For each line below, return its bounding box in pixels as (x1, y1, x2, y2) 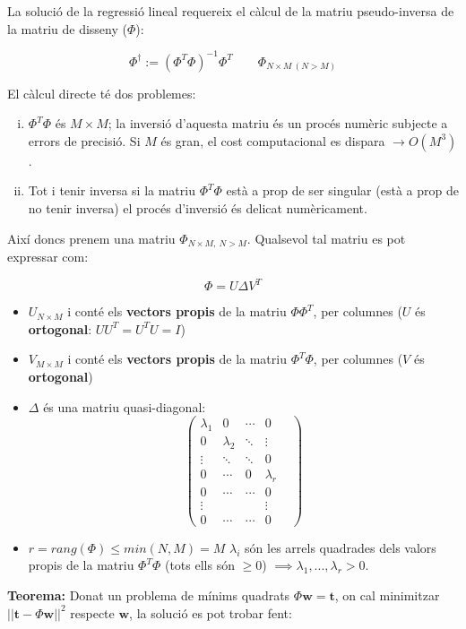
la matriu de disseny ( (7, 19, 127, 38)
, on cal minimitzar (334, 586, 440, 605)
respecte (70, 603, 115, 622)
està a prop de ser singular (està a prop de (226, 181, 459, 200)
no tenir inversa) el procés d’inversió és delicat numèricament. (28, 199, 367, 218)
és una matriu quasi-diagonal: (43, 397, 206, 416)
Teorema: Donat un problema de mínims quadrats (7, 586, 290, 605)
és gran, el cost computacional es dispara (160, 131, 385, 150)
